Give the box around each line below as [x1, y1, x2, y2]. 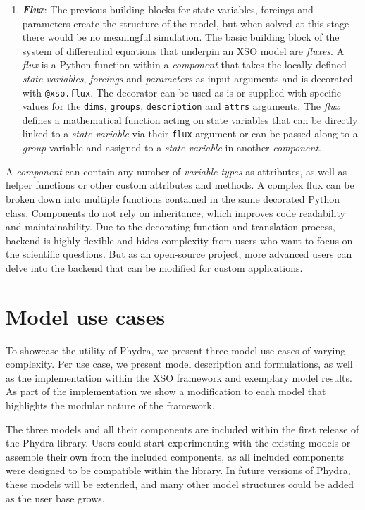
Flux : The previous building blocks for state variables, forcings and [22, 2, 314, 16]
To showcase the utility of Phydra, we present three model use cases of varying [6, 342, 346, 357]
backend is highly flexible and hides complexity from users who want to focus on [6, 232, 353, 247]
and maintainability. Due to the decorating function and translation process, [6, 219, 335, 234]
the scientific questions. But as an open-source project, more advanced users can [6, 247, 352, 261]
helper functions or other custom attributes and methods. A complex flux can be [6, 178, 354, 192]
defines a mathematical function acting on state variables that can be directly [22, 112, 358, 127]
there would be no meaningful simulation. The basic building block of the [22, 30, 340, 44]
